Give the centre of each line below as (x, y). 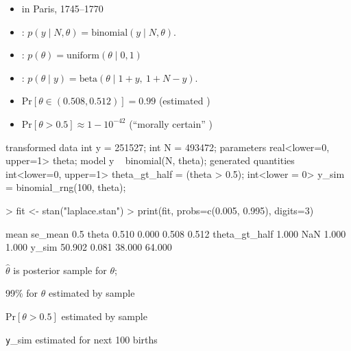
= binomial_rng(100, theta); (66, 187)
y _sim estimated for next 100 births (82, 339)
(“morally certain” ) (171, 123)
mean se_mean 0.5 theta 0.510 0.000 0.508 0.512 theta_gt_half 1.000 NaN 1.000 (176, 233)
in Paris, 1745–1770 (62, 8)
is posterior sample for (60, 270)
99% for (22, 293)
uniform (83, 56)
